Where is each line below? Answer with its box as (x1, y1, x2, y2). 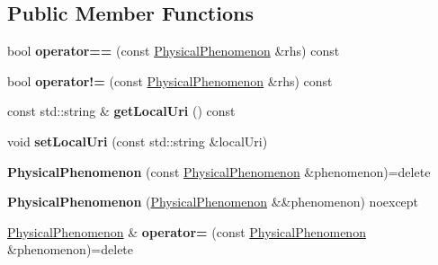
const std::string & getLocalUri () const (7, 102, 236, 120)
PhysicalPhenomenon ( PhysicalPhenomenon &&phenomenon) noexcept (7, 192, 419, 211)
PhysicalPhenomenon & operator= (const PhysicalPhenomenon (7, 222, 366, 241)
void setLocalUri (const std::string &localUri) (7, 131, 268, 150)
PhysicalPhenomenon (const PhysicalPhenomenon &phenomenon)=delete (7, 162, 431, 181)
